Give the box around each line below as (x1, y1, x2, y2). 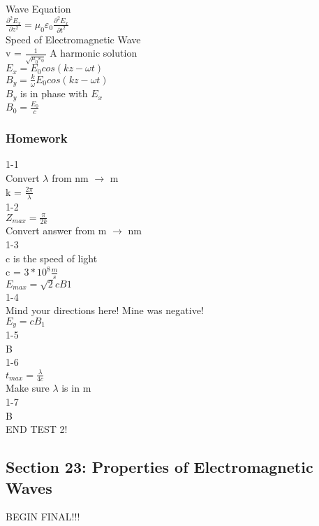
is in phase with (20, 86, 88, 101)
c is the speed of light (6, 250, 98, 265)
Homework (6, 129, 68, 147)
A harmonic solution (50, 45, 138, 60)
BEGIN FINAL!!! (6, 509, 80, 524)
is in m (61, 381, 91, 395)
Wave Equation (6, 1, 71, 15)
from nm (52, 171, 89, 185)
